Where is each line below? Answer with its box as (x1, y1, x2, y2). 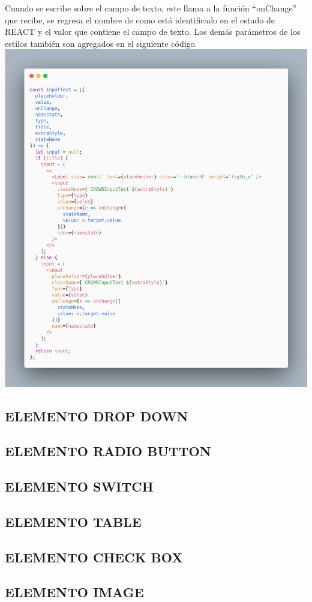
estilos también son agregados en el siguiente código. (5, 37, 197, 49)
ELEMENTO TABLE (5, 512, 142, 531)
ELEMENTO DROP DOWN (5, 406, 188, 425)
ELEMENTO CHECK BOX (5, 547, 183, 566)
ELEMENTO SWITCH (5, 477, 154, 496)
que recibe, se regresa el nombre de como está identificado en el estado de (5, 13, 275, 26)
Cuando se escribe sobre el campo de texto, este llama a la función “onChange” (5, 2, 297, 14)
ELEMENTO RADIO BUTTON (5, 442, 211, 460)
